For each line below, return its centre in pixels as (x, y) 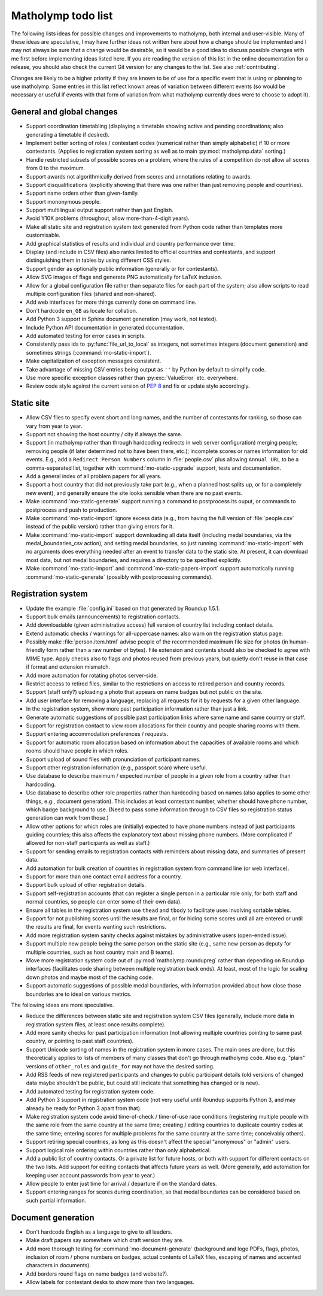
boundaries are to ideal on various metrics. (79, 994)
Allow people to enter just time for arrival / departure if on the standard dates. (122, 1184)
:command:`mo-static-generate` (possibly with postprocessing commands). (119, 577)
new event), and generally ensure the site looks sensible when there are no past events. (134, 493)
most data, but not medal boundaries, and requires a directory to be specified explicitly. (134, 560)
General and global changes (64, 112)
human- (299, 642)
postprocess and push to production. (72, 510)
